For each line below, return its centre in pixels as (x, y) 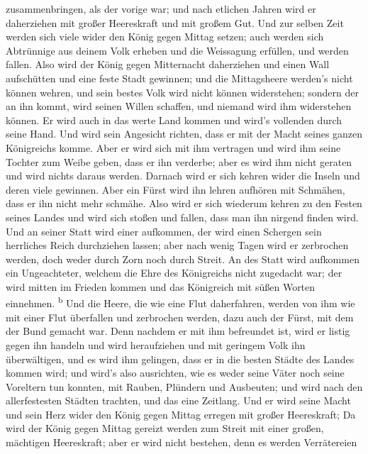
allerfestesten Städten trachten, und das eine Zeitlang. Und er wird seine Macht (178, 400)
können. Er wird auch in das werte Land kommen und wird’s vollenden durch (174, 120)
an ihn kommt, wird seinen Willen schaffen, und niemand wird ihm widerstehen (179, 106)
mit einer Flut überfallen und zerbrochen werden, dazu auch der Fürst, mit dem (180, 317)
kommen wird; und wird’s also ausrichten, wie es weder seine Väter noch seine (175, 373)
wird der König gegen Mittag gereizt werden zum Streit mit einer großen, (165, 428)
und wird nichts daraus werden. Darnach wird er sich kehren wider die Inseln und (183, 176)
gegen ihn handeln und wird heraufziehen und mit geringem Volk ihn (156, 344)
